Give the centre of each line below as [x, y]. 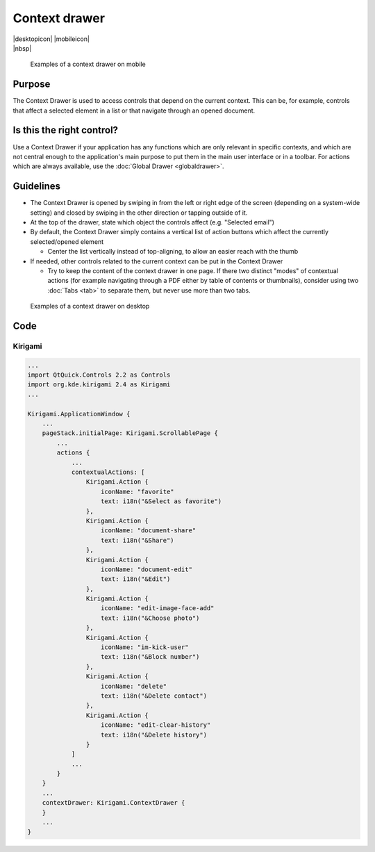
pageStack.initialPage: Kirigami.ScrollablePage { [130, 433]
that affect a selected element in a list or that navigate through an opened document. [134, 110]
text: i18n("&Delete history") [154, 735]
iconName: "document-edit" [147, 569]
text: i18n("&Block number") [150, 657]
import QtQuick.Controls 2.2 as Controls [99, 375]
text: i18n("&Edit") [136, 579]
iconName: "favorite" [137, 491]
